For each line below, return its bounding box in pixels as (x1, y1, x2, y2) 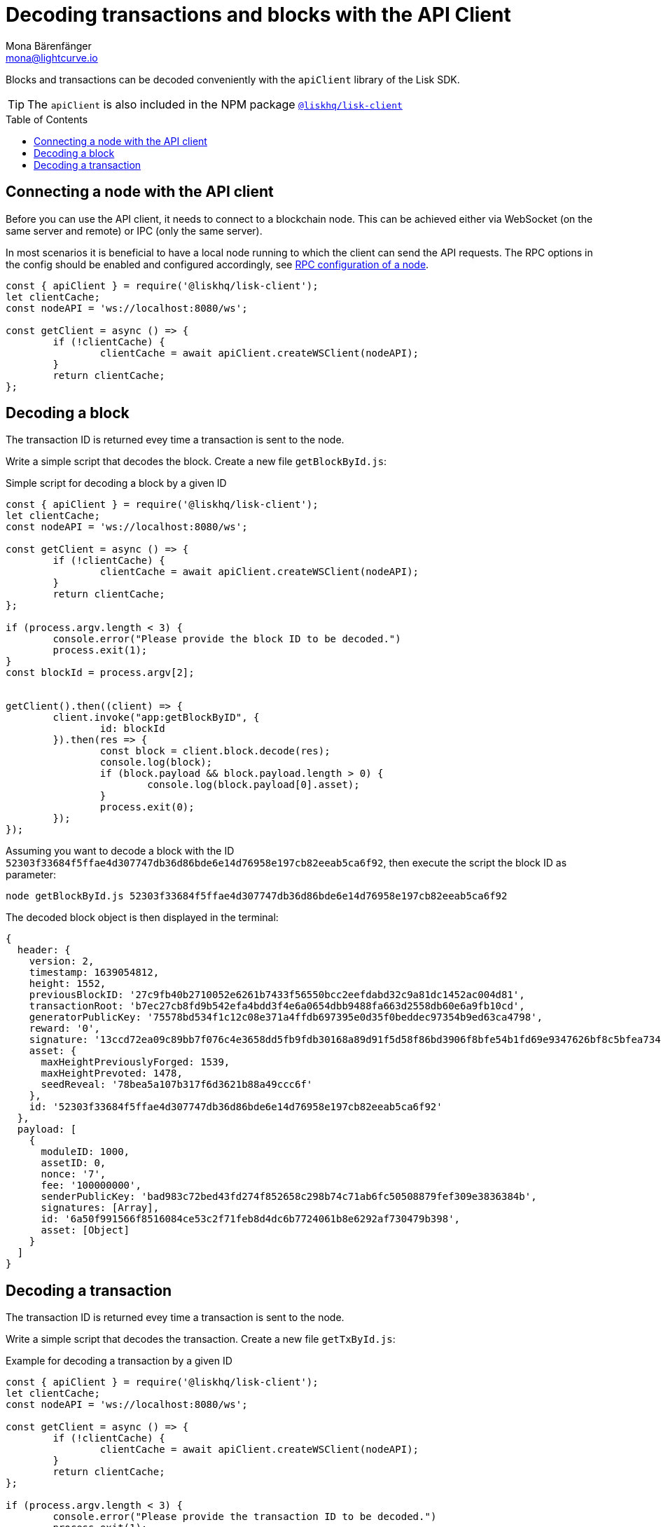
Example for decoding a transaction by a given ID (6, 1355, 232, 1367)
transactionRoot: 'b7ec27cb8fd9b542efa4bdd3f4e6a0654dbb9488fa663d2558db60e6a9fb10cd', (29, 1000, 525, 1012)
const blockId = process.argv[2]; (6, 667, 195, 679)
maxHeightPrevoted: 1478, (41, 1067, 183, 1079)
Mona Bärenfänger (6, 39, 92, 52)
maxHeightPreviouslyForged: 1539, (41, 1056, 230, 1068)
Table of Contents (6, 113, 88, 125)
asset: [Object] (41, 1224, 130, 1236)
